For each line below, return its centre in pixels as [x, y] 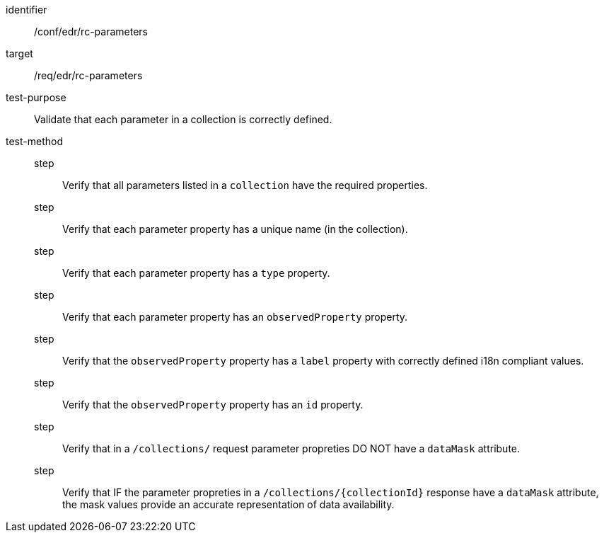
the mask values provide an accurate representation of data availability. [228, 504]
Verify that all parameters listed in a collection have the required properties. [245, 185]
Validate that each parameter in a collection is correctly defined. [183, 119]
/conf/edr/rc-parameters [91, 32]
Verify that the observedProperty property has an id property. [213, 405]
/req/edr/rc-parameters [88, 75]
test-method [34, 141]
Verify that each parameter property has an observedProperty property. [235, 317]
